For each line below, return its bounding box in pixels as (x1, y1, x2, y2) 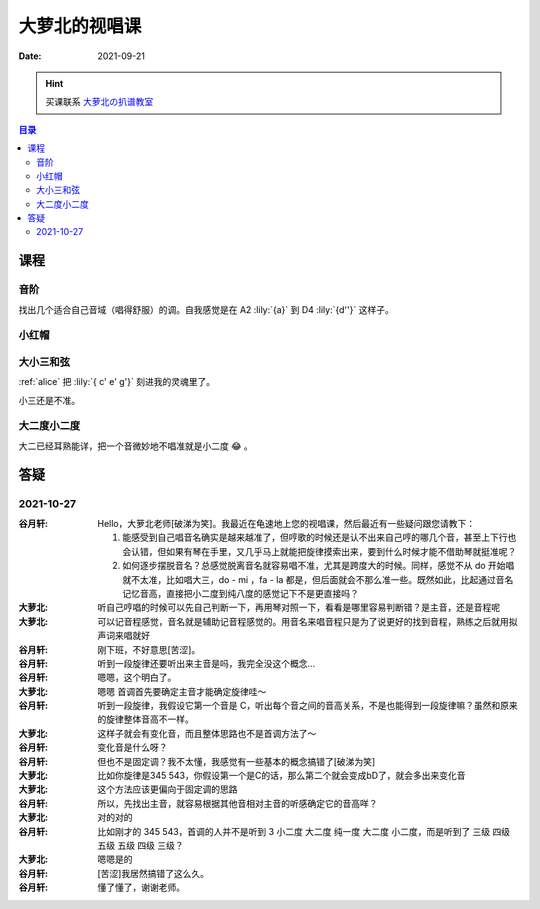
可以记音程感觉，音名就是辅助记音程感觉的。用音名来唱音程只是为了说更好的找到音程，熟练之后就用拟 (97, 615, 518, 627)
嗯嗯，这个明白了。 (97, 671, 177, 684)
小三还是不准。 (18, 394, 80, 406)
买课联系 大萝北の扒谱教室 (45, 96, 154, 108)
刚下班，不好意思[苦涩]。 (97, 643, 201, 655)
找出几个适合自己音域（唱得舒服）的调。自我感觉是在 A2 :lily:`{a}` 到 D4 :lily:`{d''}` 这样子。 (18, 303, 394, 315)
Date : (18, 50, 42, 62)
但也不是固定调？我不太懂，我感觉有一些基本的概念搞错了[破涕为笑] (97, 755, 376, 767)
